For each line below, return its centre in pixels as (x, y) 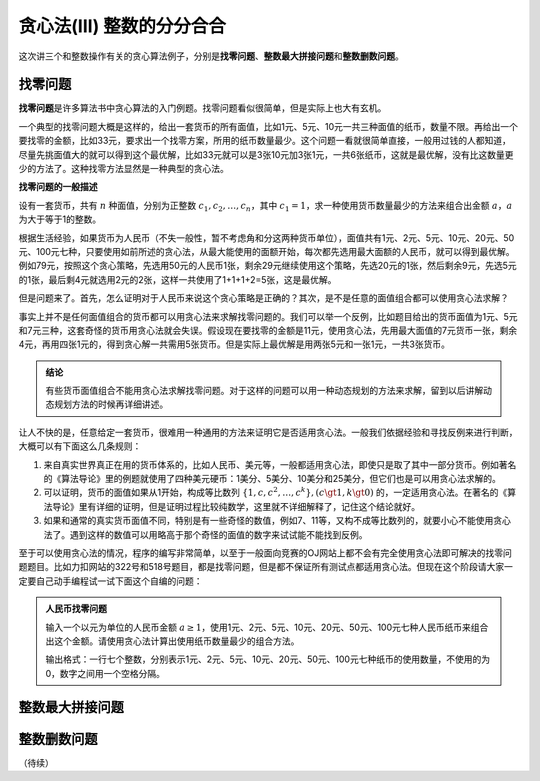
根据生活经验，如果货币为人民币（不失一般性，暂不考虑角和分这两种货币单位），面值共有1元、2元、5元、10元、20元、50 (266, 237)
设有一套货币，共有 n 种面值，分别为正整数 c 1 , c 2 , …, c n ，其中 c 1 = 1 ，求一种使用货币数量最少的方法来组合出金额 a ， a (265, 206)
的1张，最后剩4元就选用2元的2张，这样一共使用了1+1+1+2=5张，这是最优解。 (177, 279)
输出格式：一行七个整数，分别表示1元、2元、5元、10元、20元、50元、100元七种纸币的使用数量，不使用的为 (267, 659)
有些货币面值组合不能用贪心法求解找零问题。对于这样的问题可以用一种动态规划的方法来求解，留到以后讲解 (264, 391)
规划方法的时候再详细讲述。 (111, 404)
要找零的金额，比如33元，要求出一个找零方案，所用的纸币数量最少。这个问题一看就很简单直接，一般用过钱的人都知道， (265, 141)
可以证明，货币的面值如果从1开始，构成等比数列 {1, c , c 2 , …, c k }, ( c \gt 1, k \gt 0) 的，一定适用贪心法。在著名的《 (275, 492)
